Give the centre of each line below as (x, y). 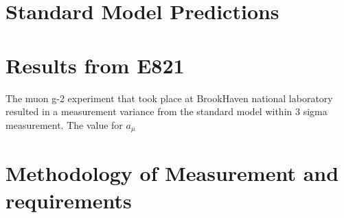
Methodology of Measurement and (172, 173)
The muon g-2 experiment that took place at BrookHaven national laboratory (169, 98)
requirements (69, 200)
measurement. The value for (64, 124)
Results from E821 (95, 65)
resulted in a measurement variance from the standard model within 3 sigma (167, 111)
